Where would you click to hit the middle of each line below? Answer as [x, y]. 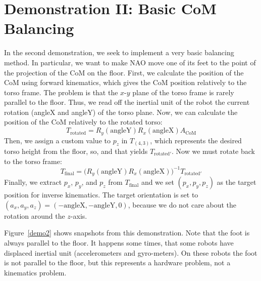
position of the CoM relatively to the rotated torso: [83, 122]
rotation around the [35, 215]
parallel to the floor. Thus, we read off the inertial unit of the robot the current [127, 102]
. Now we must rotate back [213, 151]
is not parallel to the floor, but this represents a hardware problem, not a [117, 263]
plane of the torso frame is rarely [183, 92]
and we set [158, 182]
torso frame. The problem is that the [61, 92]
